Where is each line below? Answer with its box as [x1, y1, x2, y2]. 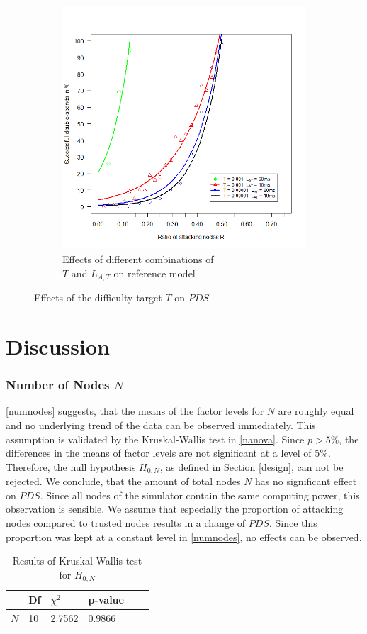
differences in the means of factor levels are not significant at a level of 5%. [6, 445, 331, 460]
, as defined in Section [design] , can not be [159, 459, 344, 474]
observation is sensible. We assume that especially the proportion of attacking [6, 501, 344, 516]
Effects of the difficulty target [34, 290, 162, 305]
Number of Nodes [6, 376, 110, 394]
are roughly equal [278, 404, 354, 418]
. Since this [269, 515, 317, 530]
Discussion [6, 331, 110, 360]
